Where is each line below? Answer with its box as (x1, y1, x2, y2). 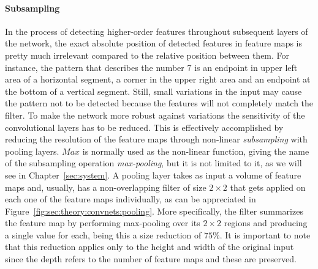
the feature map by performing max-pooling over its (5, 216, 200, 229)
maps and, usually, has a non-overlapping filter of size (5, 180, 206, 193)
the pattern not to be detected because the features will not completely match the (5, 97, 314, 109)
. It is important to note (219, 228, 311, 241)
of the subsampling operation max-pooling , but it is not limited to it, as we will (5, 157, 302, 169)
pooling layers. (5, 144, 59, 157)
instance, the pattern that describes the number (5, 61, 184, 73)
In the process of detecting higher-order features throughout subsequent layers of (5, 24, 308, 37)
